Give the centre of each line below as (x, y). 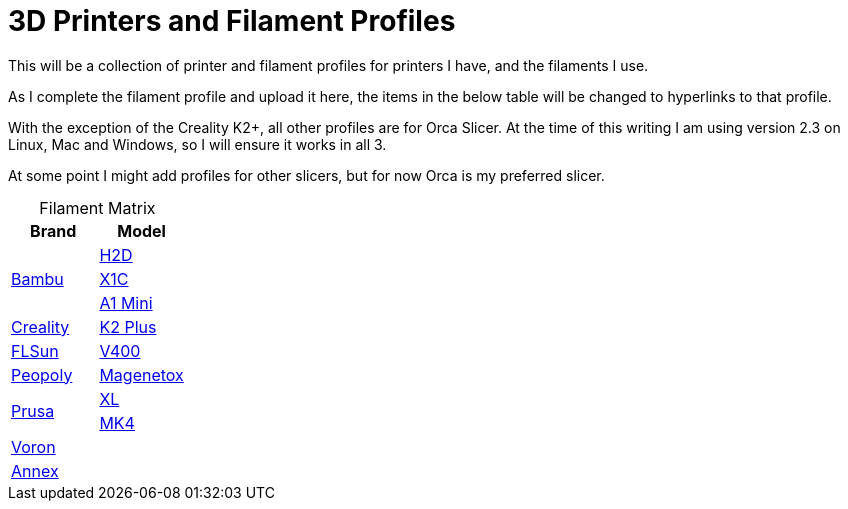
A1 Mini (126, 302)
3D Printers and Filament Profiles (232, 21)
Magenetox (141, 374)
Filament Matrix (97, 207)
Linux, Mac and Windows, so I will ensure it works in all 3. (197, 144)
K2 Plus (128, 326)
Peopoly (42, 374)
